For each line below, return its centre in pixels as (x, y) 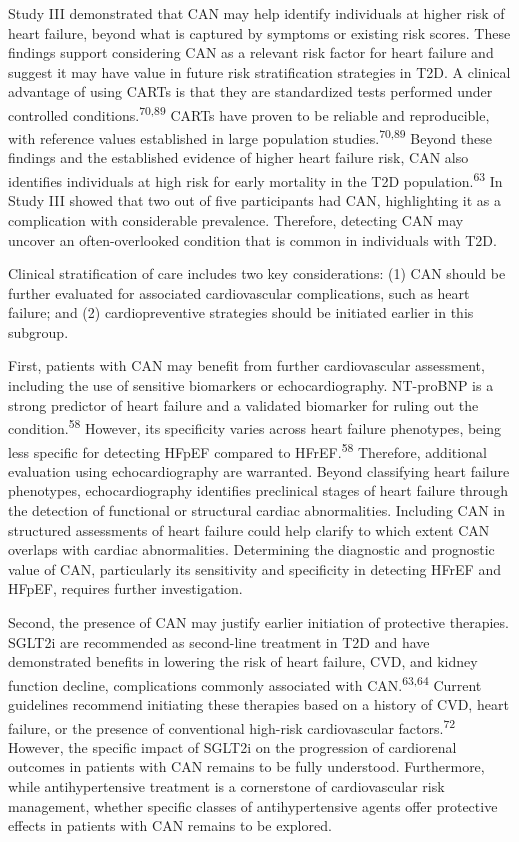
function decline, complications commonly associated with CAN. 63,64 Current (245, 683)
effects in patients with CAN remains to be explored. (170, 825)
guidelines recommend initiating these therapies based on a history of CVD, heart (258, 703)
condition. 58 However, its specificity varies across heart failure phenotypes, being (255, 426)
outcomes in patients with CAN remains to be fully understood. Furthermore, (246, 766)
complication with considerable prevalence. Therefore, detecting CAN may (236, 219)
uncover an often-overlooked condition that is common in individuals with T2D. (252, 239)
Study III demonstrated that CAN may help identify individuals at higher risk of (256, 13)
